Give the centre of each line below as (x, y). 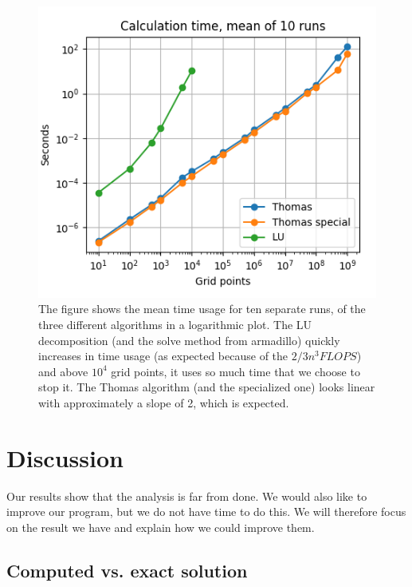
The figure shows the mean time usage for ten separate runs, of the (202, 309)
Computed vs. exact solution (127, 570)
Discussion (65, 457)
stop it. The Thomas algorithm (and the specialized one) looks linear (207, 387)
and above (63, 371)
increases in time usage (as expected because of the (163, 356)
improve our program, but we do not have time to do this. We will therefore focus (206, 512)
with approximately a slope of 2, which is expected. (164, 402)
